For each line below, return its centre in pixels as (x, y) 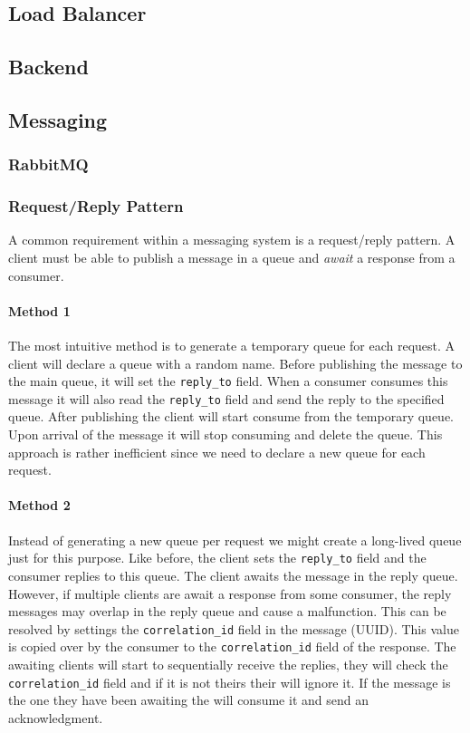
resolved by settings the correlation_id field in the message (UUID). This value (234, 628)
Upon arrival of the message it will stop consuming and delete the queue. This (225, 434)
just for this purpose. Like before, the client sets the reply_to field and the (217, 558)
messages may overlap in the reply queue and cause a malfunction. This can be (227, 611)
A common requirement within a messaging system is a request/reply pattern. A (232, 240)
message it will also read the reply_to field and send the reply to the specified (226, 398)
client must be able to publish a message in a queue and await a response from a (232, 257)
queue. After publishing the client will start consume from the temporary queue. (231, 416)
